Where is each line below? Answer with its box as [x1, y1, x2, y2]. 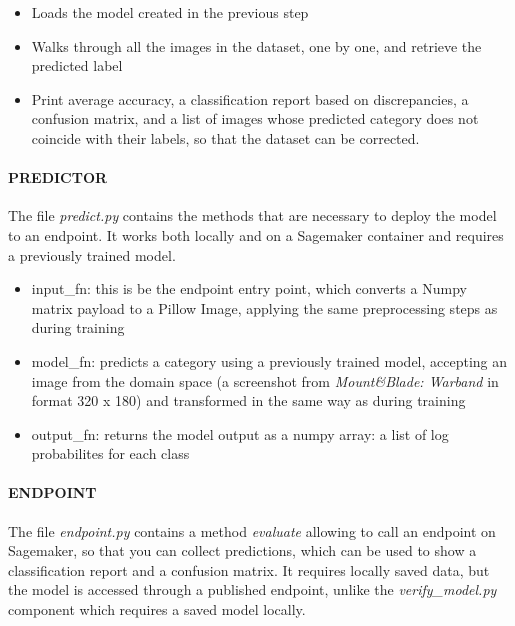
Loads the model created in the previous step [31, 2, 309, 22]
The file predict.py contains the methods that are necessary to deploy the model [8, 205, 497, 226]
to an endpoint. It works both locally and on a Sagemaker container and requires [8, 224, 504, 245]
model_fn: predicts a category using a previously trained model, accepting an [31, 350, 508, 371]
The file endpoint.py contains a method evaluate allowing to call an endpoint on [8, 520, 496, 541]
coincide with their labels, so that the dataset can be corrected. [31, 127, 420, 148]
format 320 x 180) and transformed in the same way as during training [31, 390, 466, 411]
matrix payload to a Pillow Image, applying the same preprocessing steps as [31, 297, 498, 318]
